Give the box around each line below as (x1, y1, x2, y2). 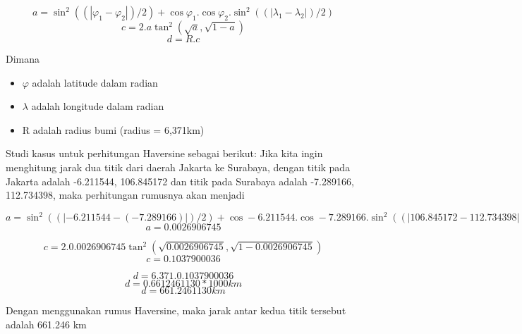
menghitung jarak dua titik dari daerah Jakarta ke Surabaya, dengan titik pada (6, 159, 351, 174)
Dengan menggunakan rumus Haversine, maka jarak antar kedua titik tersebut (6, 303, 346, 318)
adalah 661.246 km (6, 316, 87, 331)
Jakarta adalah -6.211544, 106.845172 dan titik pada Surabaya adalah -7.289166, (6, 173, 354, 188)
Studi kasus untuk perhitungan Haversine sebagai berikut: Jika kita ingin (6, 146, 323, 161)
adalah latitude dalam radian (32, 75, 158, 89)
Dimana (6, 51, 40, 66)
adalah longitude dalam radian (31, 99, 164, 113)
